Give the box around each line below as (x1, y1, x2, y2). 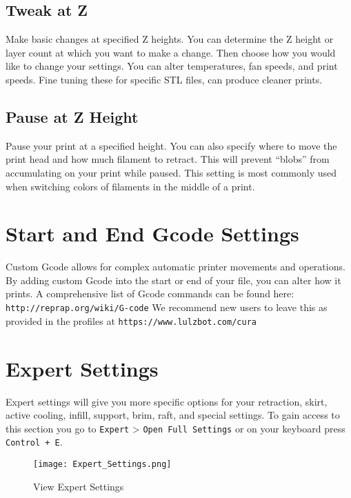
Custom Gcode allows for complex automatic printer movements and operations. (6, 259, 345, 274)
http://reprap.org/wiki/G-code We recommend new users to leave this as (6, 300, 328, 315)
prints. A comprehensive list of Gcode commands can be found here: (6, 286, 294, 301)
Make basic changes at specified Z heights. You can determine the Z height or (6, 32, 334, 46)
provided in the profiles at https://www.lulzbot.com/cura (6, 313, 257, 328)
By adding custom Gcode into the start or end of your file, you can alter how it (6, 272, 341, 287)
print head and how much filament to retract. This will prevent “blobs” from (6, 152, 330, 166)
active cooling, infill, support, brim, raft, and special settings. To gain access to (6, 408, 340, 422)
